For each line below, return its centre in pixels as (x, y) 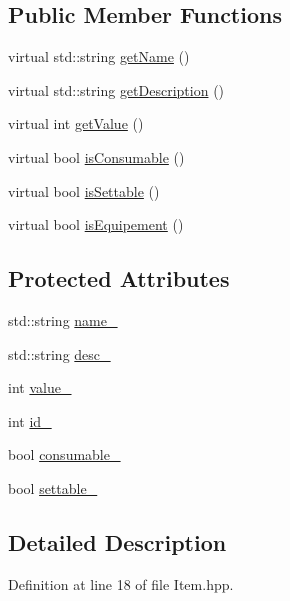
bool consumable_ (64, 454)
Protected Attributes (119, 278)
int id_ (30, 420)
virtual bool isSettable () (84, 190)
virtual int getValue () (76, 123)
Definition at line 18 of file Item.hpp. (121, 583)
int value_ (40, 387)
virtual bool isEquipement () (96, 224)
